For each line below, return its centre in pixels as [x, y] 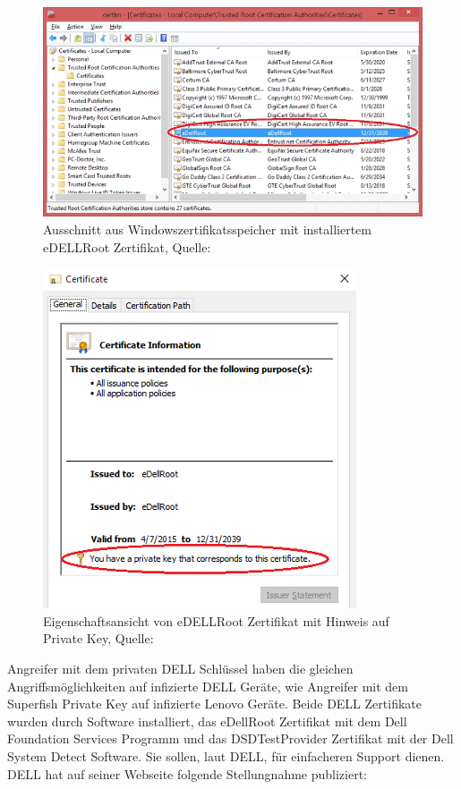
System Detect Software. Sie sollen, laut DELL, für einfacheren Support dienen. [226, 755]
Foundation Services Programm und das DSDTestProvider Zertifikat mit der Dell [230, 738]
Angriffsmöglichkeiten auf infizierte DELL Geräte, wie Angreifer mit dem [208, 686]
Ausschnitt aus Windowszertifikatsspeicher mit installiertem [207, 229]
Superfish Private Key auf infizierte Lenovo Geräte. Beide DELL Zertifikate [214, 704]
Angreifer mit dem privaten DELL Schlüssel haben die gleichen [180, 668]
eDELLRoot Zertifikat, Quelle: [127, 246]
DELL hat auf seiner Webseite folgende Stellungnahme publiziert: [187, 773]
